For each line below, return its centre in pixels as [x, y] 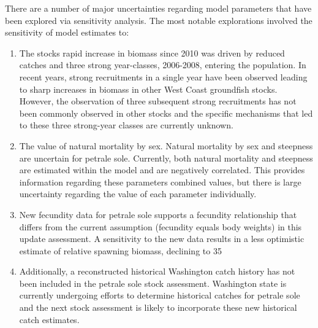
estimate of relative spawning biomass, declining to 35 [120, 250]
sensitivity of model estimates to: [67, 32]
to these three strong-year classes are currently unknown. [126, 125]
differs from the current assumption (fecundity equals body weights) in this [161, 226]
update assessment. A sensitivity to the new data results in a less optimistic [162, 239]
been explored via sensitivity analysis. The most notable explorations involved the [159, 20]
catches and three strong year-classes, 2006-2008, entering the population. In [163, 65]
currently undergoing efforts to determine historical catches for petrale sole [160, 295]
